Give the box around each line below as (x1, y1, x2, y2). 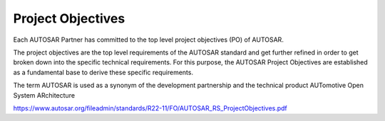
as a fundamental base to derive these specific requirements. (13, 68, 194, 76)
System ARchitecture (13, 91, 75, 99)
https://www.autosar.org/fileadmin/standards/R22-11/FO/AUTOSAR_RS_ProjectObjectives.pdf (13, 103, 288, 113)
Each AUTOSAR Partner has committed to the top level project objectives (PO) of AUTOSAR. (13, 35, 284, 44)
